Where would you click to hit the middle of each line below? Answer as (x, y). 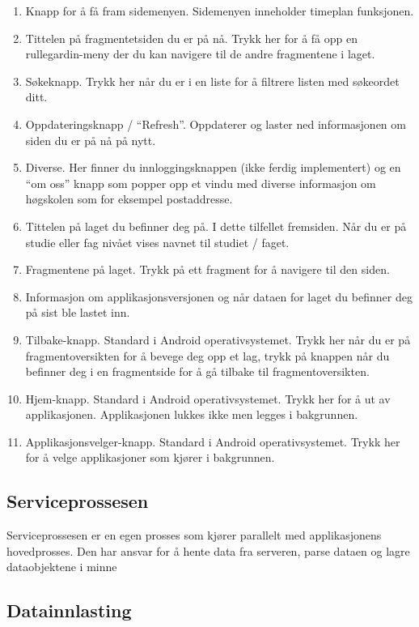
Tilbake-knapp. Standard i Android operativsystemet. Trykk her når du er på (218, 339)
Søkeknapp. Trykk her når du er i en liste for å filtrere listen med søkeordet (212, 81)
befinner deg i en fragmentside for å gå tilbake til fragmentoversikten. (197, 371)
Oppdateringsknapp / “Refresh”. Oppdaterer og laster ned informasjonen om (216, 124)
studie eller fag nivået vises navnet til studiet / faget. (157, 242)
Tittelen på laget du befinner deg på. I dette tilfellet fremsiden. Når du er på (216, 226)
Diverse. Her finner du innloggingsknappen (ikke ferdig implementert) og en (213, 167)
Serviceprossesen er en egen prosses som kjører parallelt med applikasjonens (194, 535)
